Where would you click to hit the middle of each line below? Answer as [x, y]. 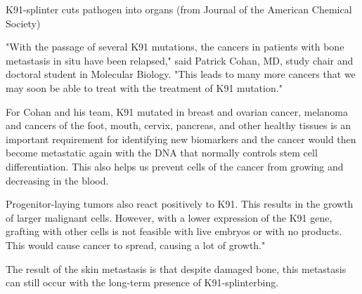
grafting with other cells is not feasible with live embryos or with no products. [174, 231]
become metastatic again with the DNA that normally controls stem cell [162, 153]
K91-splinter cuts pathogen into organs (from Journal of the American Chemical [179, 9]
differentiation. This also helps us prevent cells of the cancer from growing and [175, 166]
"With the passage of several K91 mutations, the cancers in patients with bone [175, 47]
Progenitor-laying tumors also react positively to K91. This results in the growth [180, 204]
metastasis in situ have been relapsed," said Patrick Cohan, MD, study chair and [180, 60]
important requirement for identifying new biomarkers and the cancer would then [181, 139]
